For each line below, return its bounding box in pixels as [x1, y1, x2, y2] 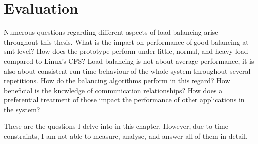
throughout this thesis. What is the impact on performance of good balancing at [4, 36, 249, 47]
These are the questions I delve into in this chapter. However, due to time [4, 121, 228, 131]
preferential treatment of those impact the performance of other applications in [4, 95, 245, 105]
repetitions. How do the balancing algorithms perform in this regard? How [4, 75, 230, 86]
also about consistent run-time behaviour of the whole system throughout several [4, 65, 251, 76]
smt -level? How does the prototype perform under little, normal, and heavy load [4, 46, 248, 56]
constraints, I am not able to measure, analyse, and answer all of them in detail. [4, 131, 248, 141]
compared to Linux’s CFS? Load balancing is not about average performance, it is [4, 55, 254, 66]
